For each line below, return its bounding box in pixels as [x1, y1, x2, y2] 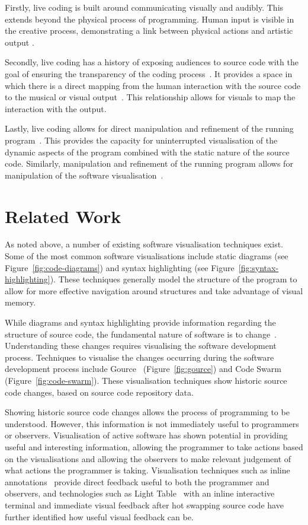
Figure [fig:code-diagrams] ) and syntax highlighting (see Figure [5, 261, 235, 273]
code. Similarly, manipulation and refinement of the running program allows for [5, 157, 293, 170]
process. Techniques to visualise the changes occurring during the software [5, 351, 274, 363]
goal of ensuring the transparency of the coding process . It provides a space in [5, 67, 293, 79]
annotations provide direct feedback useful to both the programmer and [5, 475, 269, 488]
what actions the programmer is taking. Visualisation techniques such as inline [5, 464, 290, 476]
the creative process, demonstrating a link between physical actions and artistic [5, 24, 293, 37]
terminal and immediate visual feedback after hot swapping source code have [5, 498, 284, 511]
